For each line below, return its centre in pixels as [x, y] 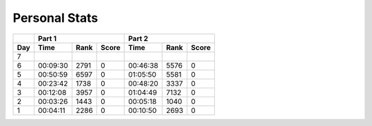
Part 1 [48, 38]
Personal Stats [55, 18]
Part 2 [138, 38]
